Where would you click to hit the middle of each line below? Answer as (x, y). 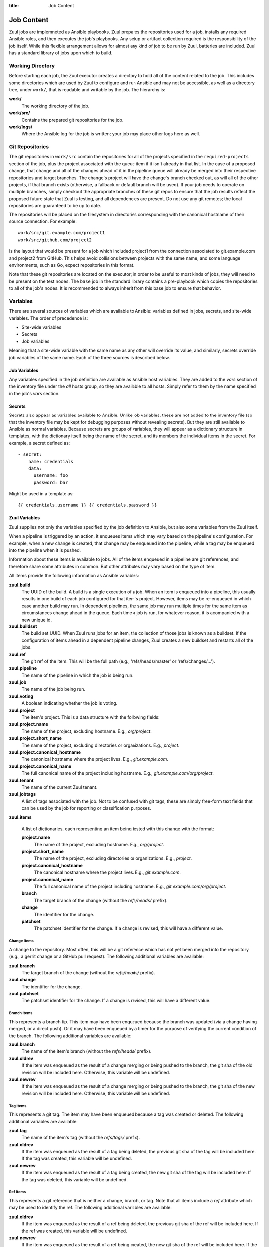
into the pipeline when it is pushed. (45, 550)
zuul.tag (18, 1130)
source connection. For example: (43, 221)
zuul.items (20, 817)
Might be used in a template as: (42, 494)
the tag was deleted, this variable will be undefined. (75, 1179)
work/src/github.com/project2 (55, 240)
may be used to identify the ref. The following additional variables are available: (90, 1208)
